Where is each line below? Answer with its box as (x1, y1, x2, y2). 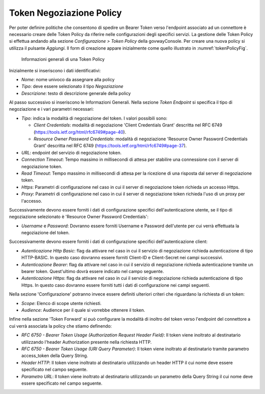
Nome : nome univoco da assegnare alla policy (21, 76, 115, 82)
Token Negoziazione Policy (9, 7, 122, 18)
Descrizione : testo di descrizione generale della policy (21, 90, 131, 96)
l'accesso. (21, 198, 42, 204)
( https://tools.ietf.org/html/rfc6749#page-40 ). (33, 129, 126, 135)
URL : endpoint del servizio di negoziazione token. (21, 150, 122, 155)
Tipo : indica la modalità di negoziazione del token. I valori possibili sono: (21, 115, 168, 121)
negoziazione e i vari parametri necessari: (9, 106, 94, 112)
